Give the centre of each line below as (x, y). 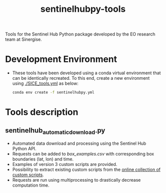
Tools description (42, 112)
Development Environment (61, 59)
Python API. (24, 149)
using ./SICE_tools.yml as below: (45, 83)
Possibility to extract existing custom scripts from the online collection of (86, 170)
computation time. (31, 185)
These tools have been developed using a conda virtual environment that (86, 73)
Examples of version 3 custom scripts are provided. (65, 164)
